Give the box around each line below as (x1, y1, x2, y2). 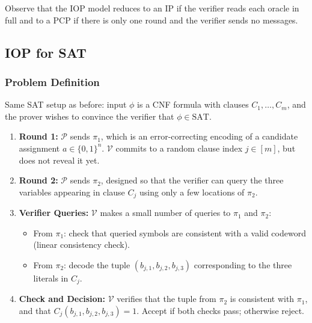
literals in (33, 271, 69, 284)
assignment (19, 141, 60, 154)
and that (19, 304, 51, 317)
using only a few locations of (139, 185, 245, 198)
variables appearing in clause (19, 185, 125, 198)
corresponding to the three (194, 258, 292, 271)
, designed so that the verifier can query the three (100, 174, 284, 186)
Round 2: (19, 174, 58, 186)
